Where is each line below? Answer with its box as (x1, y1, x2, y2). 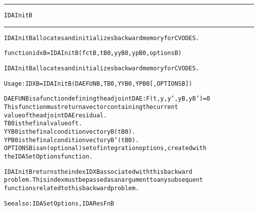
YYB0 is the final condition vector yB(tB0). (4, 128, 135, 135)
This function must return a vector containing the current (4, 103, 178, 110)
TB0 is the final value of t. (4, 120, 82, 127)
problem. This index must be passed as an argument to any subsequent (4, 176, 203, 184)
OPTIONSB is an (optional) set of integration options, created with (4, 145, 207, 152)
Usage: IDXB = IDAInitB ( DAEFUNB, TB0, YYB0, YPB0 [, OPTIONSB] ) (4, 80, 193, 87)
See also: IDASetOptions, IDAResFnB (4, 200, 114, 207)
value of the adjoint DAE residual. (4, 111, 107, 119)
